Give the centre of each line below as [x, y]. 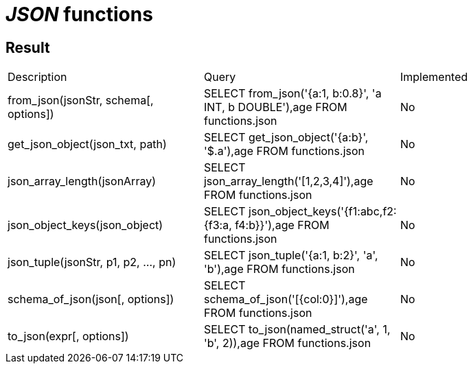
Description [37, 77]
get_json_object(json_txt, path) [87, 144]
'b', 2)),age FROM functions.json [287, 343]
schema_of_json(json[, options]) [91, 299]
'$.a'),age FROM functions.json [284, 151]
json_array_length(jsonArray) [82, 181]
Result [28, 47]
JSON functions [79, 14]
